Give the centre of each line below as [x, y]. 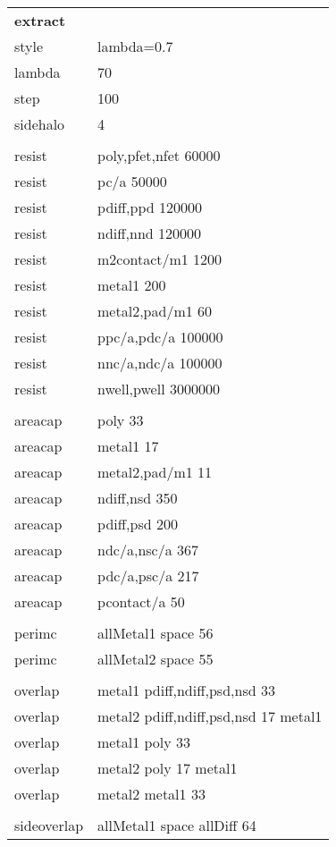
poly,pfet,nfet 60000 [159, 155]
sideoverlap [49, 825]
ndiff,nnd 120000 [150, 233]
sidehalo [40, 124]
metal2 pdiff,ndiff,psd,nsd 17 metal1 [210, 716]
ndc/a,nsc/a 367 [148, 550]
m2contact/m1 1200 [160, 259]
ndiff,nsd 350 [138, 498]
